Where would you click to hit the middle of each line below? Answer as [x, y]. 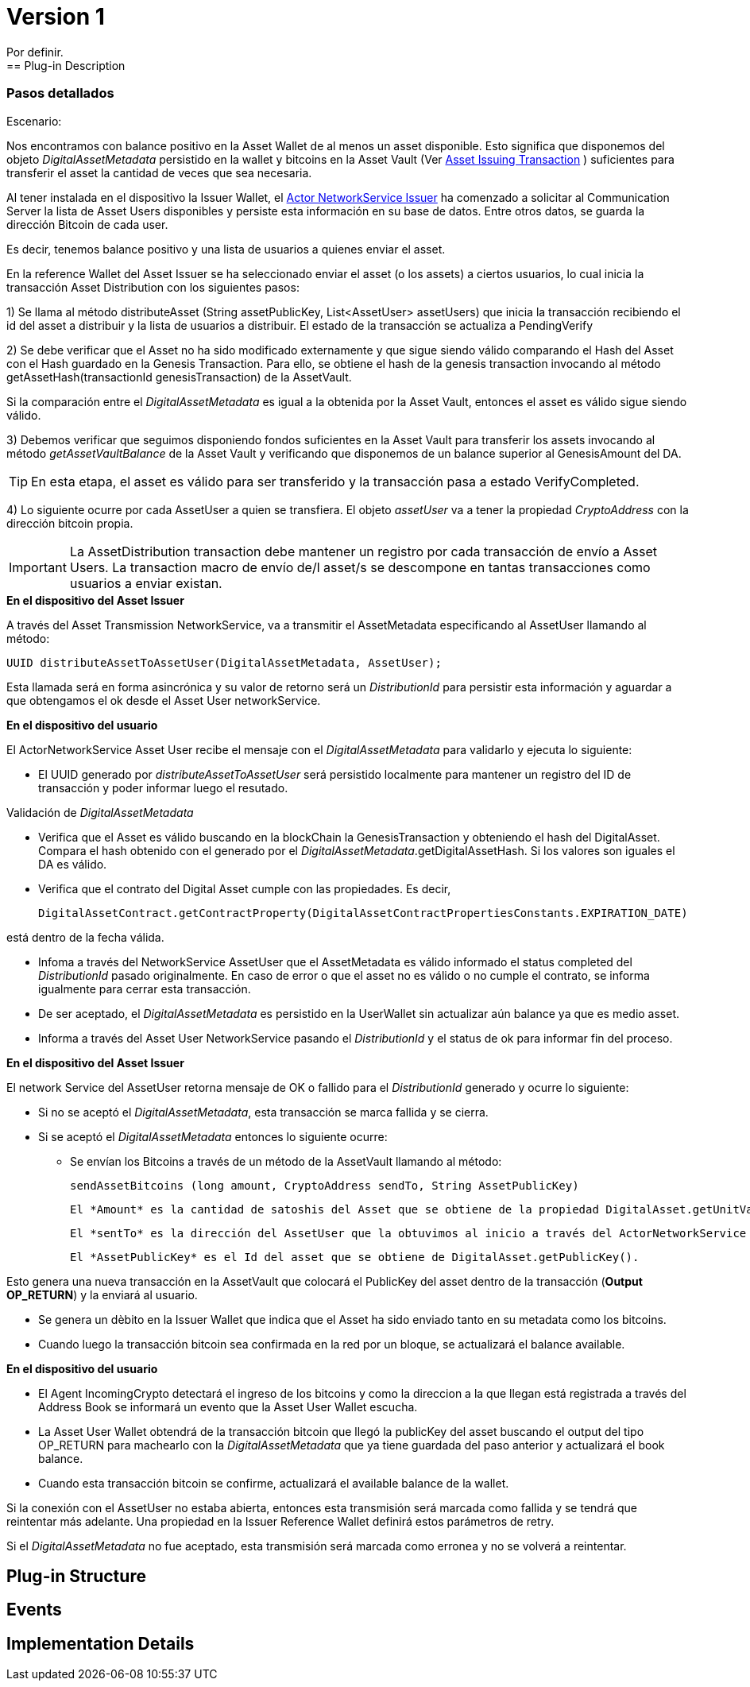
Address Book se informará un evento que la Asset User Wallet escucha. [228, 1406]
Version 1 [56, 17]
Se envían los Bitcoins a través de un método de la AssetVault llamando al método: [286, 1161]
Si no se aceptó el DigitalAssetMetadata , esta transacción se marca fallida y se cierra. [263, 1112]
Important [38, 567]
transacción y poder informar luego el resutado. [163, 787]
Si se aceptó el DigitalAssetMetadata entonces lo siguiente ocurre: [213, 1136]
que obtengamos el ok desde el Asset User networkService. [164, 700]
